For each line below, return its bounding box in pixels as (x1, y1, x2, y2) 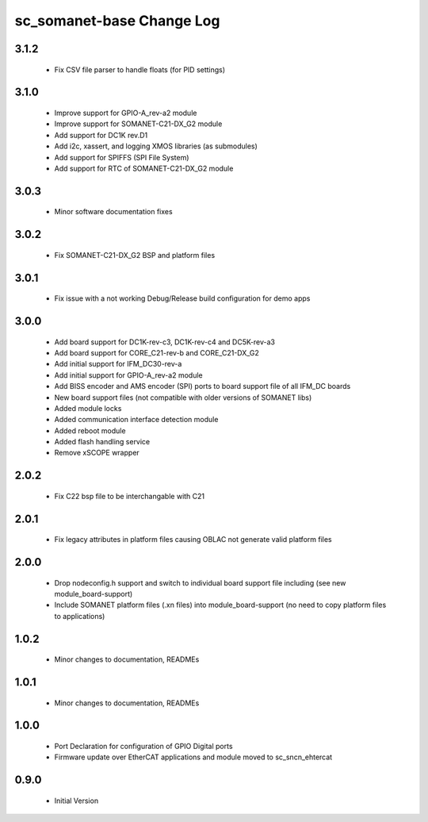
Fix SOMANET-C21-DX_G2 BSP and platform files (54, 250, 216, 259)
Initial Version (54, 796, 99, 805)
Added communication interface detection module (54, 415, 219, 424)
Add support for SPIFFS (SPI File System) (54, 152, 189, 162)
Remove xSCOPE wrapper (54, 448, 140, 458)
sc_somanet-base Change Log (14, 12, 220, 29)
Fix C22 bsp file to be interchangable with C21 (54, 491, 205, 501)
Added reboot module (54, 425, 126, 436)
